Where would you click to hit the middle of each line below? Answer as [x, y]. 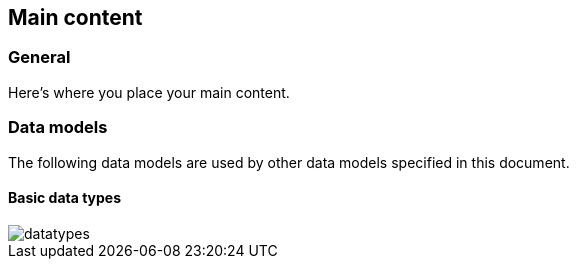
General [39, 57]
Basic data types [65, 198]
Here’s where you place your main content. [149, 92]
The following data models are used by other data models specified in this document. [289, 162]
